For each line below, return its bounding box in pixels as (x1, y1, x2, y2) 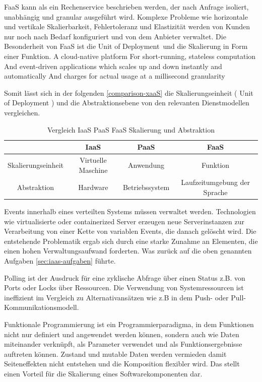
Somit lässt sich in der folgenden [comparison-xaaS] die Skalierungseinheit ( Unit (4, 87, 253, 98)
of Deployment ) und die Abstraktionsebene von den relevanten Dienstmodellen (4, 97, 249, 108)
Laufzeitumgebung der (181, 177, 250, 187)
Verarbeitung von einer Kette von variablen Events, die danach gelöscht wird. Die (4, 226, 256, 236)
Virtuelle (80, 154, 107, 165)
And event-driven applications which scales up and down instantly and (4, 60, 222, 71)
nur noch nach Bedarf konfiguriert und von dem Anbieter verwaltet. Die (4, 31, 226, 41)
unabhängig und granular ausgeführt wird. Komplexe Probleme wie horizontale (4, 11, 248, 22)
